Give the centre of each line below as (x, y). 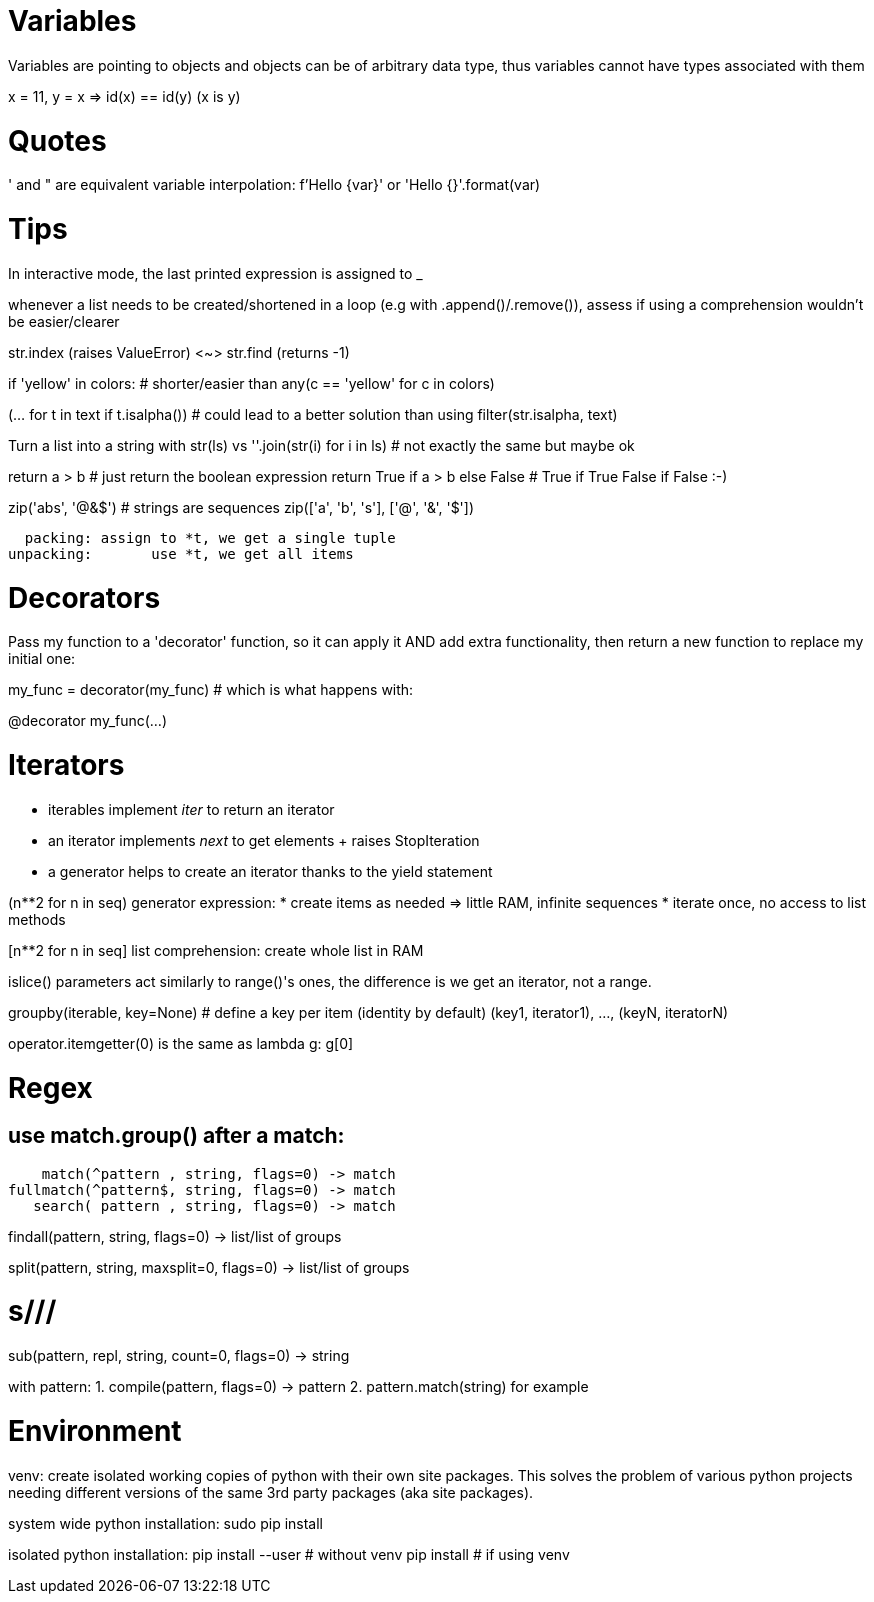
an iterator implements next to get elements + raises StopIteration (264, 840)
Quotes (57, 140)
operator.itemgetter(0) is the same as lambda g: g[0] (181, 1043)
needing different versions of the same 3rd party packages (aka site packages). (271, 1492)
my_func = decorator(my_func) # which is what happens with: (211, 690)
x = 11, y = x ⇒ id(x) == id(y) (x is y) (124, 96)
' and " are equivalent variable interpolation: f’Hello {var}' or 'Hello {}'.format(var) (274, 185)
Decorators (84, 597)
